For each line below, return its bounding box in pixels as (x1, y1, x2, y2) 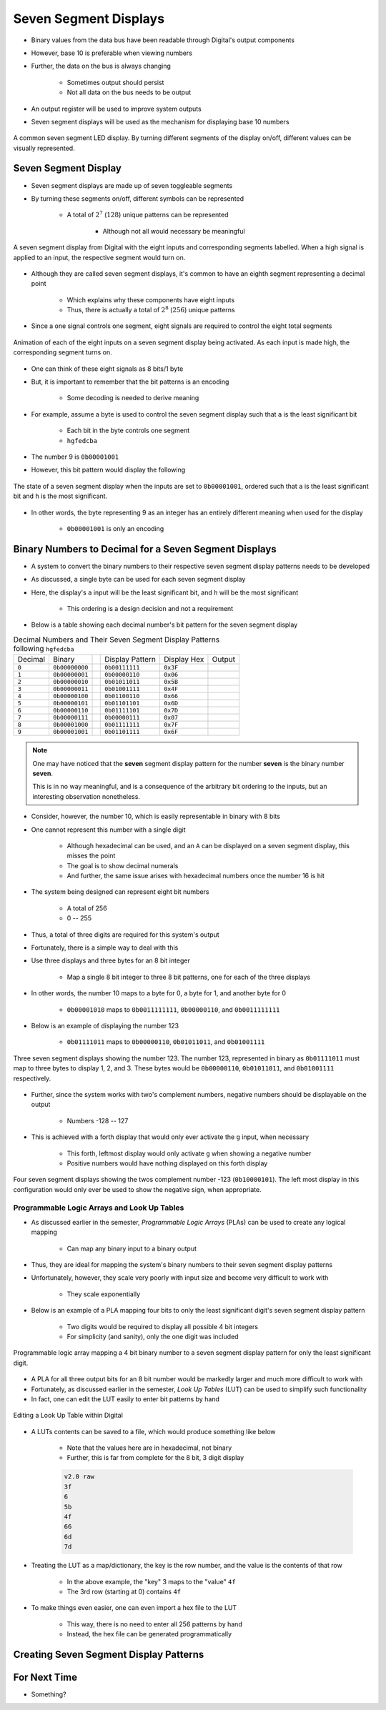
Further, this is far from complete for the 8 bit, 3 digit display (66, 1453, 244, 1462)
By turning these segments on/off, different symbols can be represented (31, 194, 244, 203)
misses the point (66, 851, 116, 860)
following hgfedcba (13, 644, 74, 653)
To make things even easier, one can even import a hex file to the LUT (31, 1604, 237, 1612)
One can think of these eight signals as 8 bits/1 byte (31, 364, 184, 373)
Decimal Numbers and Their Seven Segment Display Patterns (13, 635, 220, 645)
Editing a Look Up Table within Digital (13, 1411, 123, 1420)
